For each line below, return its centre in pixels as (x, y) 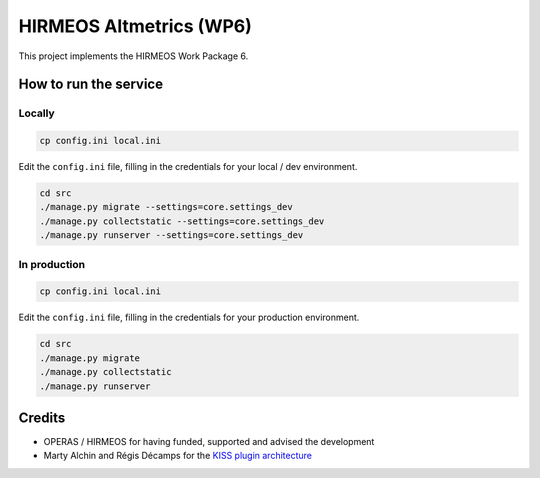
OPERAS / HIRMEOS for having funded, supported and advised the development (209, 442)
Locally (36, 113)
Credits (42, 417)
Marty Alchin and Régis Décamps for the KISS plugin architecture (177, 456)
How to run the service (91, 84)
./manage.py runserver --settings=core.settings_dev (171, 235)
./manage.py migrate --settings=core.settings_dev (166, 207)
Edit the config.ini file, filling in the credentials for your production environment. (189, 317)
